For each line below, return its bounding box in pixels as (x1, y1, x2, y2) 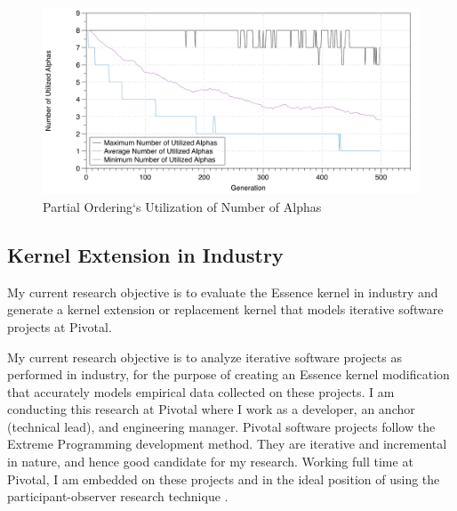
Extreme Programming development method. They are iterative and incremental (7, 434, 447, 453)
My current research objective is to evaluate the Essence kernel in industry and (7, 282, 438, 301)
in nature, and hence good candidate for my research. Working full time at (7, 452, 413, 471)
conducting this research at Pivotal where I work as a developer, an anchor (7, 400, 415, 418)
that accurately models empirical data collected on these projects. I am (7, 382, 395, 401)
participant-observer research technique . (7, 487, 228, 506)
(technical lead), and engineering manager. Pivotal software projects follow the (7, 417, 436, 435)
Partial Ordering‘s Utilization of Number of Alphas (43, 197, 322, 215)
